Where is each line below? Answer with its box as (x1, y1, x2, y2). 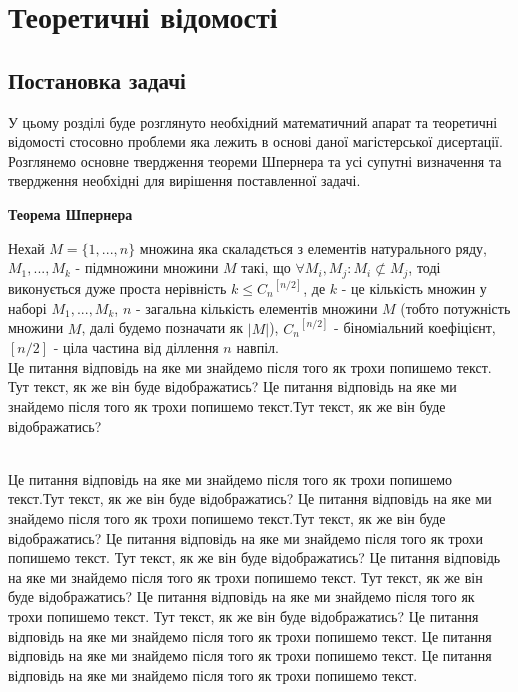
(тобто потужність (400, 297, 511, 318)
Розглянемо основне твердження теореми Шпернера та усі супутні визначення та (8, 150, 502, 171)
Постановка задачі (8, 64, 186, 95)
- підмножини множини (75, 257, 219, 278)
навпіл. (236, 337, 279, 358)
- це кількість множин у (341, 278, 487, 299)
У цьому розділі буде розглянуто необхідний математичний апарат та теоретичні (8, 111, 498, 132)
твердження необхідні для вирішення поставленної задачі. (8, 170, 361, 191)
